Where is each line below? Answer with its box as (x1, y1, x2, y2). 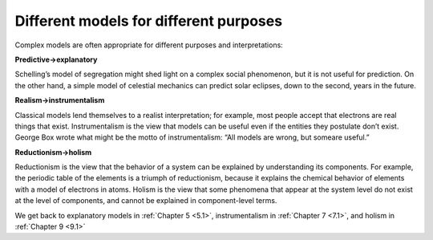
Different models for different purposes (14, 12, 283, 30)
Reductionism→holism (14, 147, 92, 157)
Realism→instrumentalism (14, 96, 105, 105)
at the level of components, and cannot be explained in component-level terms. (14, 196, 277, 205)
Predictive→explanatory (14, 55, 98, 64)
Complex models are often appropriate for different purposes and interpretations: (14, 40, 284, 50)
